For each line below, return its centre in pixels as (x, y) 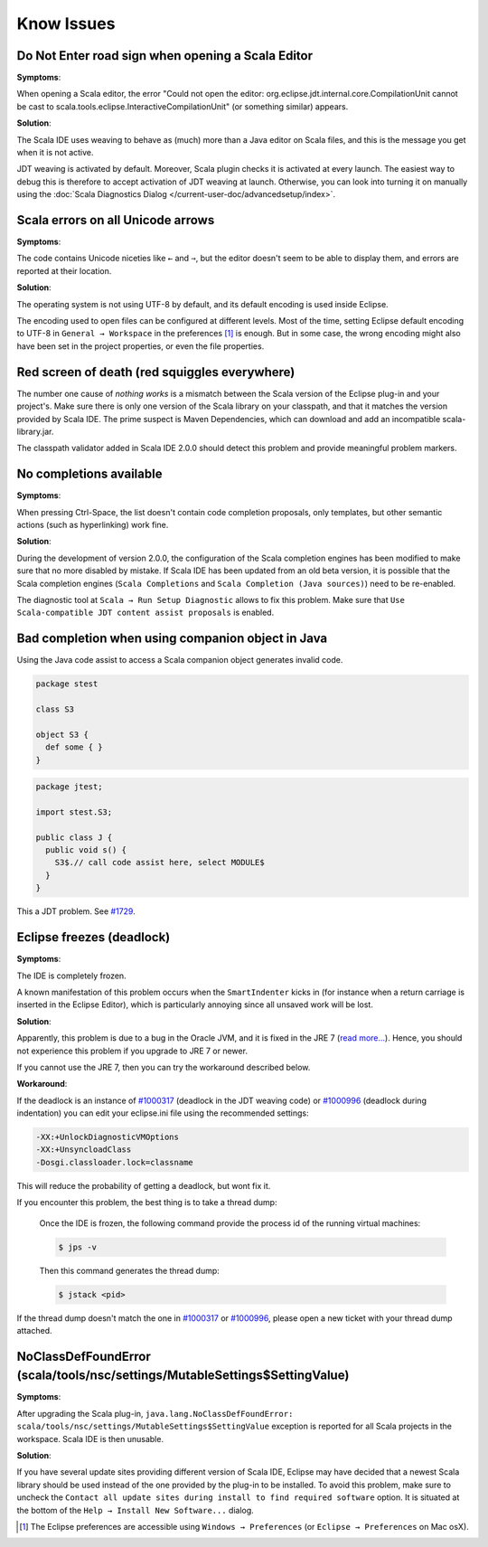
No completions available (89, 474)
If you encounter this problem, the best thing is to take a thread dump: (147, 1203)
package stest (67, 684)
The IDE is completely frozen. (71, 976)
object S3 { (62, 734)
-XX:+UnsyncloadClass (84, 1150)
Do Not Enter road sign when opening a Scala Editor (165, 56)
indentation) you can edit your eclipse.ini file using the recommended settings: (163, 1113)
